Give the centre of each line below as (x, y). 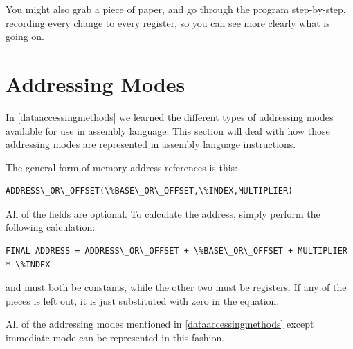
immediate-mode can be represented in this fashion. (115, 338)
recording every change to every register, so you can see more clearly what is (168, 22)
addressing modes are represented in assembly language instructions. (151, 144)
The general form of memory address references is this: (122, 167)
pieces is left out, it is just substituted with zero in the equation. (143, 300)
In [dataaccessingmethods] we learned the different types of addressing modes (170, 116)
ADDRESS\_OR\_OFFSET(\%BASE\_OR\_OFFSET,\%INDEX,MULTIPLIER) (150, 191)
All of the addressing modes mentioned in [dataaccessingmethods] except (160, 324)
